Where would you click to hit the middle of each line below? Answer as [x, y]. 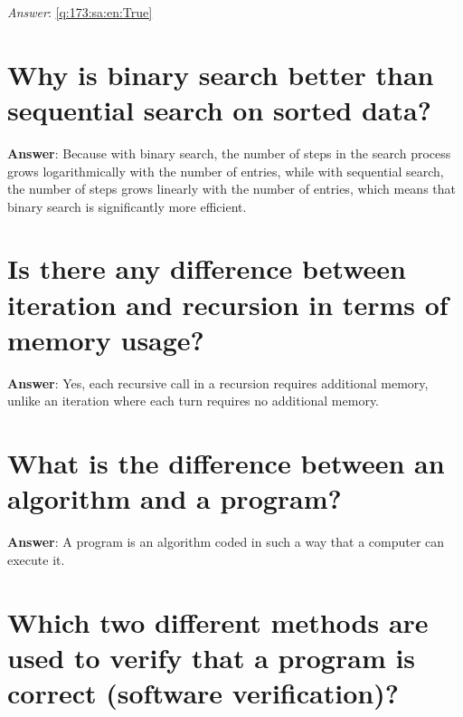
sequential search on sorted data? [219, 109]
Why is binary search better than [221, 74]
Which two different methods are [218, 621]
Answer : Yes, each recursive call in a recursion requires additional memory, [218, 382]
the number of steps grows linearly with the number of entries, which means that [232, 189]
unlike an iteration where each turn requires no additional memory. [194, 401]
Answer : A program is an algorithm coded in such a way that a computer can [226, 542]
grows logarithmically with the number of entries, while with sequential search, [226, 171]
